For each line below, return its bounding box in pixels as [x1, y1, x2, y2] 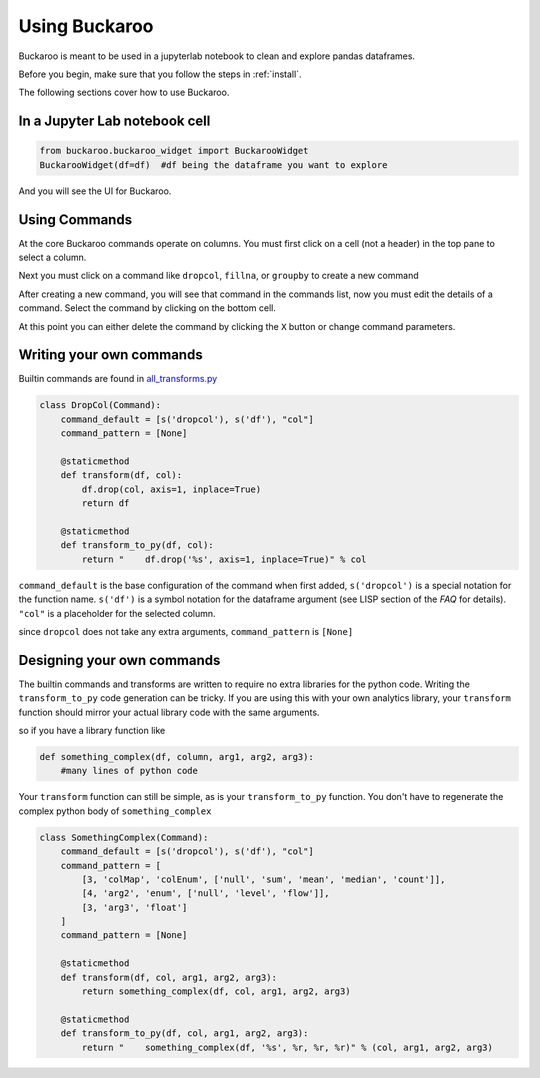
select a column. [18, 251, 87, 263]
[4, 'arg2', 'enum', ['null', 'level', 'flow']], [81, 888, 330, 899]
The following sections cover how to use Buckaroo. [18, 86, 230, 99]
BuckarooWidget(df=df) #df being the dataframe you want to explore [39, 159, 388, 170]
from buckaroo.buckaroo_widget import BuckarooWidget [39, 145, 309, 157]
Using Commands [18, 211, 133, 228]
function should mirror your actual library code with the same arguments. [18, 706, 320, 718]
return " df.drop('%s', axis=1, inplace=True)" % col [81, 553, 367, 565]
